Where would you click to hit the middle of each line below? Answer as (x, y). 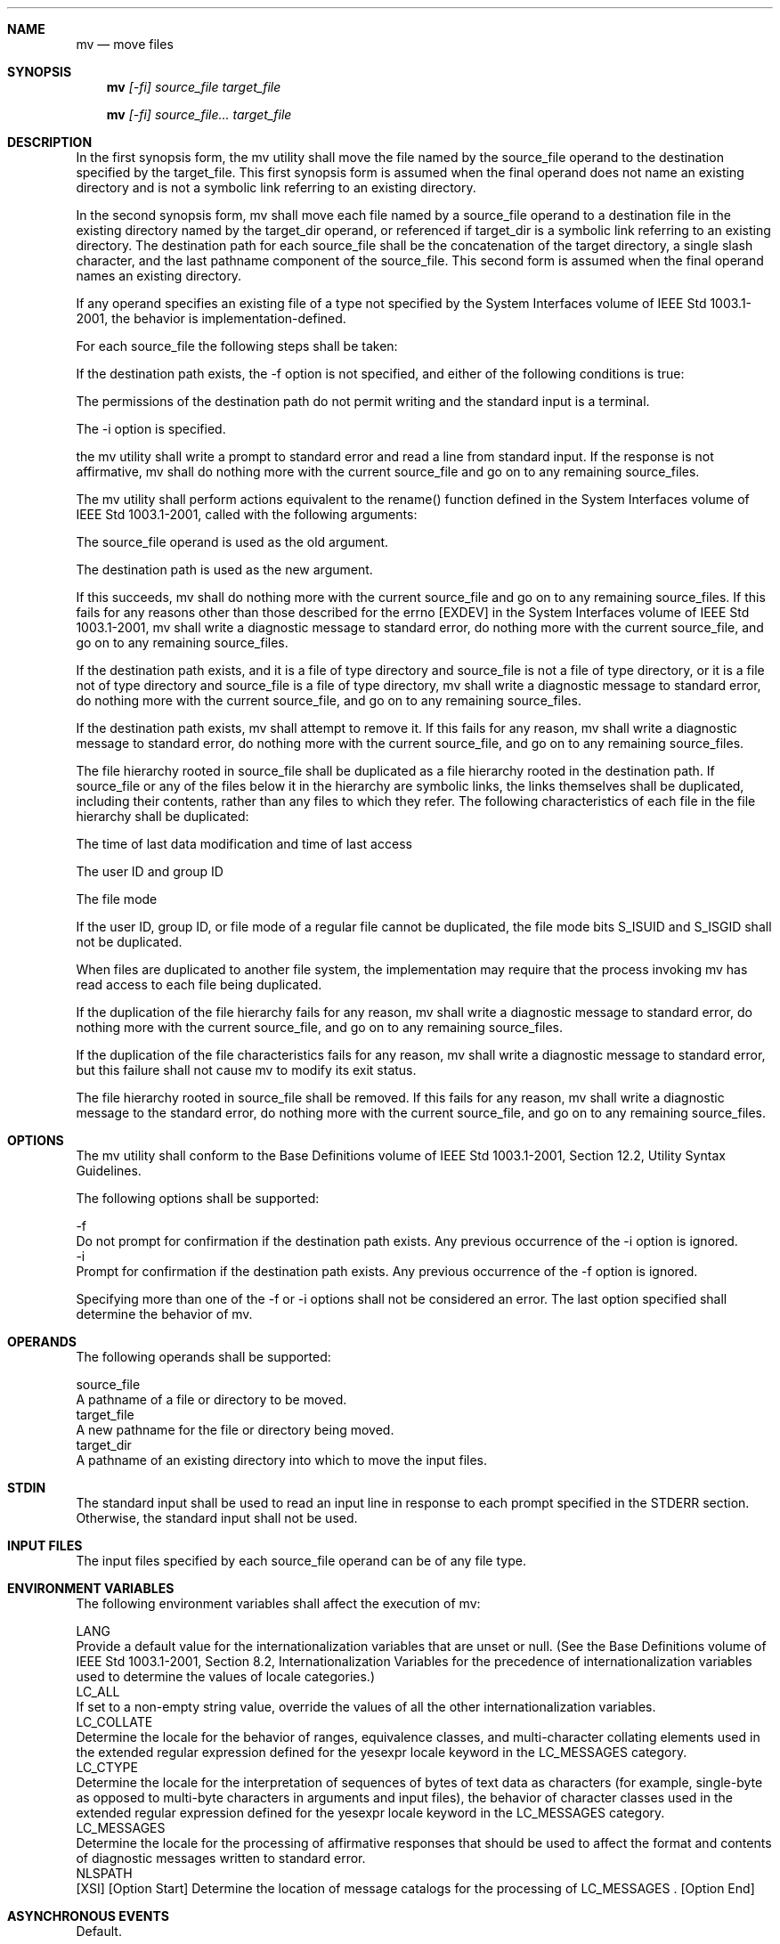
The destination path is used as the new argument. (224, 569)
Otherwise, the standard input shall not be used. (217, 1518)
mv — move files (125, 44)
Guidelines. (109, 1171)
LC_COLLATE (114, 1722)
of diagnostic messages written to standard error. (221, 1858)
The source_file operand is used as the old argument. (232, 542)
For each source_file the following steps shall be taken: (237, 346)
